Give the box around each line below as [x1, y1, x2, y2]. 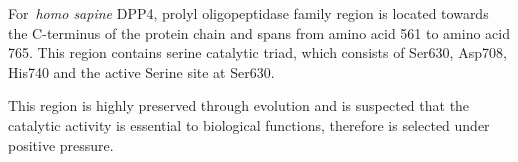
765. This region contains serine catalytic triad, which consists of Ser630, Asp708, [8, 42, 507, 63]
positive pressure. [8, 134, 114, 155]
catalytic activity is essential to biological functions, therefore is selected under [8, 114, 490, 135]
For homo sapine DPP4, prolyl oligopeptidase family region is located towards [8, 3, 489, 23]
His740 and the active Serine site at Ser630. [8, 61, 275, 82]
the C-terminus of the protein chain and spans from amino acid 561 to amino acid [8, 22, 511, 43]
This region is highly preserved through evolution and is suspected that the [8, 95, 470, 116]
